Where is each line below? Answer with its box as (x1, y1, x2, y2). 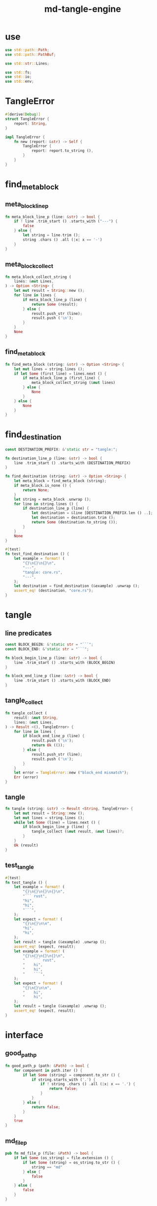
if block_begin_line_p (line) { (23, 825, 90, 829)
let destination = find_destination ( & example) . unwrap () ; (14, 584, 140, 588)
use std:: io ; (5, 74, 32, 79)
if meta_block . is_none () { (14, 483, 71, 488)
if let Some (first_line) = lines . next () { (14, 371, 107, 376)
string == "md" (31, 1165, 63, 1170)
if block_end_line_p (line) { (23, 733, 85, 739)
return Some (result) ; (31, 302, 78, 307)
